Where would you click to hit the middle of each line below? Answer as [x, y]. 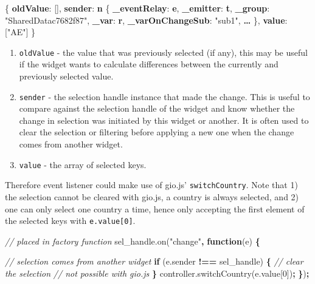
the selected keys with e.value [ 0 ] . [70, 221]
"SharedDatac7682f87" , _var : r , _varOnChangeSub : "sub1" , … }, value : [146, 20]
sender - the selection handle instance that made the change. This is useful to [164, 96]
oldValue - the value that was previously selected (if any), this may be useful [163, 52]
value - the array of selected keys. [83, 164]
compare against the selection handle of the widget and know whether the [157, 108]
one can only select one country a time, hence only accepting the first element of [155, 208]
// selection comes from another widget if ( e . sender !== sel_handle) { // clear [154, 261]
